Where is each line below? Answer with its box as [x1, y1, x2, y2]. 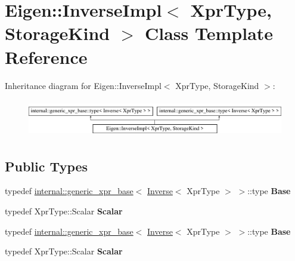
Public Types [5, 156, 88, 175]
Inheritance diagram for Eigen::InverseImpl [5, 79, 162, 91]
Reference [5, 44, 88, 69]
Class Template [145, 21, 274, 45]
